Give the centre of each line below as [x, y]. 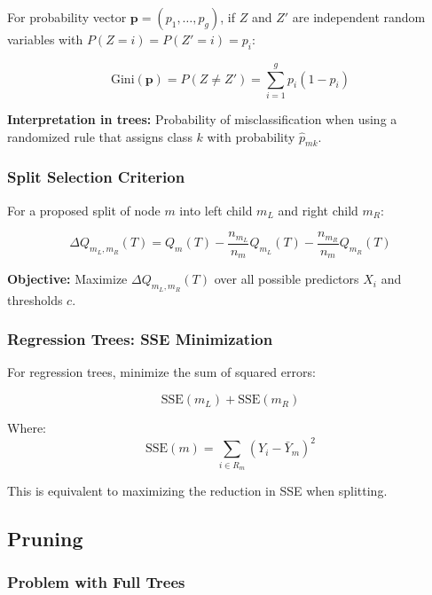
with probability [251, 136]
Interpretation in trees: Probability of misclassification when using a [202, 118]
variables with [45, 39]
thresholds [35, 299]
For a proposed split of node [84, 210]
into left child [216, 210]
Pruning [45, 538]
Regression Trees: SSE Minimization [140, 339]
